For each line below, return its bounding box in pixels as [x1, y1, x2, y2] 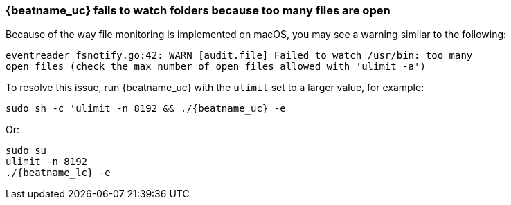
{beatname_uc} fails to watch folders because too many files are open [6, 3, 391, 17]
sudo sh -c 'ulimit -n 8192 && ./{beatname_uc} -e [6, 103, 286, 115]
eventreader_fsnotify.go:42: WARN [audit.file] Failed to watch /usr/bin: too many [6, 50, 473, 61]
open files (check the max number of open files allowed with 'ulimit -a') [6, 61, 426, 72]
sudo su [6, 145, 47, 157]
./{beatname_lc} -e [6, 167, 111, 179]
